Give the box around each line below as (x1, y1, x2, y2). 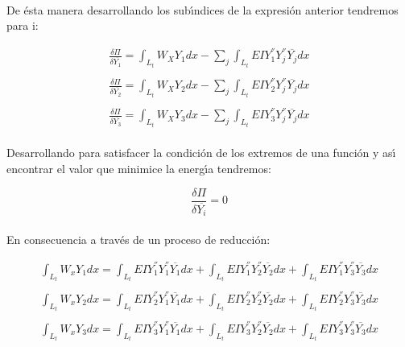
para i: (6, 17, 39, 34)
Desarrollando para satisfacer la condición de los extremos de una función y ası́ (6, 144, 396, 161)
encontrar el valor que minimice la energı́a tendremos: (6, 159, 271, 176)
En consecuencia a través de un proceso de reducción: (6, 230, 271, 247)
